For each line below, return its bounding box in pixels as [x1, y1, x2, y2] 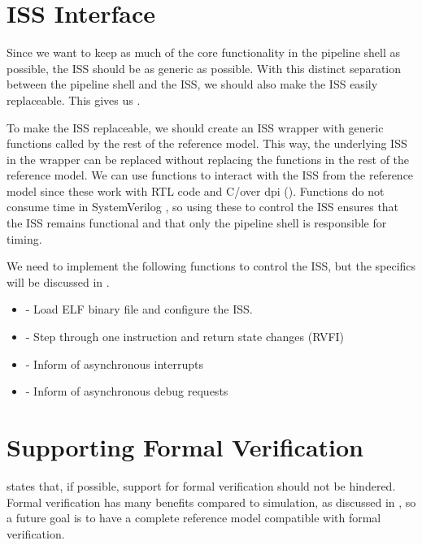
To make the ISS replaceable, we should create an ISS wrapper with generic [7, 119, 384, 136]
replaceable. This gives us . [7, 91, 141, 108]
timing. [7, 230, 42, 247]
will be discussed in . [7, 273, 110, 290]
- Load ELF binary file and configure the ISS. [25, 301, 253, 318]
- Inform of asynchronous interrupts [25, 355, 203, 372]
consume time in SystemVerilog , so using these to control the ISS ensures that [7, 198, 399, 215]
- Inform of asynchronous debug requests [25, 383, 228, 400]
